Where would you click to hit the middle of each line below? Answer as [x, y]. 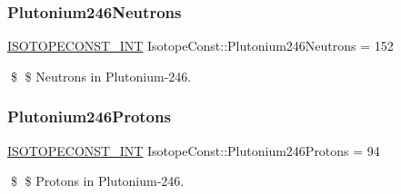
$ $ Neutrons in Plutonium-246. [101, 76]
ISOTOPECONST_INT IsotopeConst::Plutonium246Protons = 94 [194, 150]
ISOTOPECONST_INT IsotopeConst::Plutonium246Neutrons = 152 [200, 46]
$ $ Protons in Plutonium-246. [97, 181]
